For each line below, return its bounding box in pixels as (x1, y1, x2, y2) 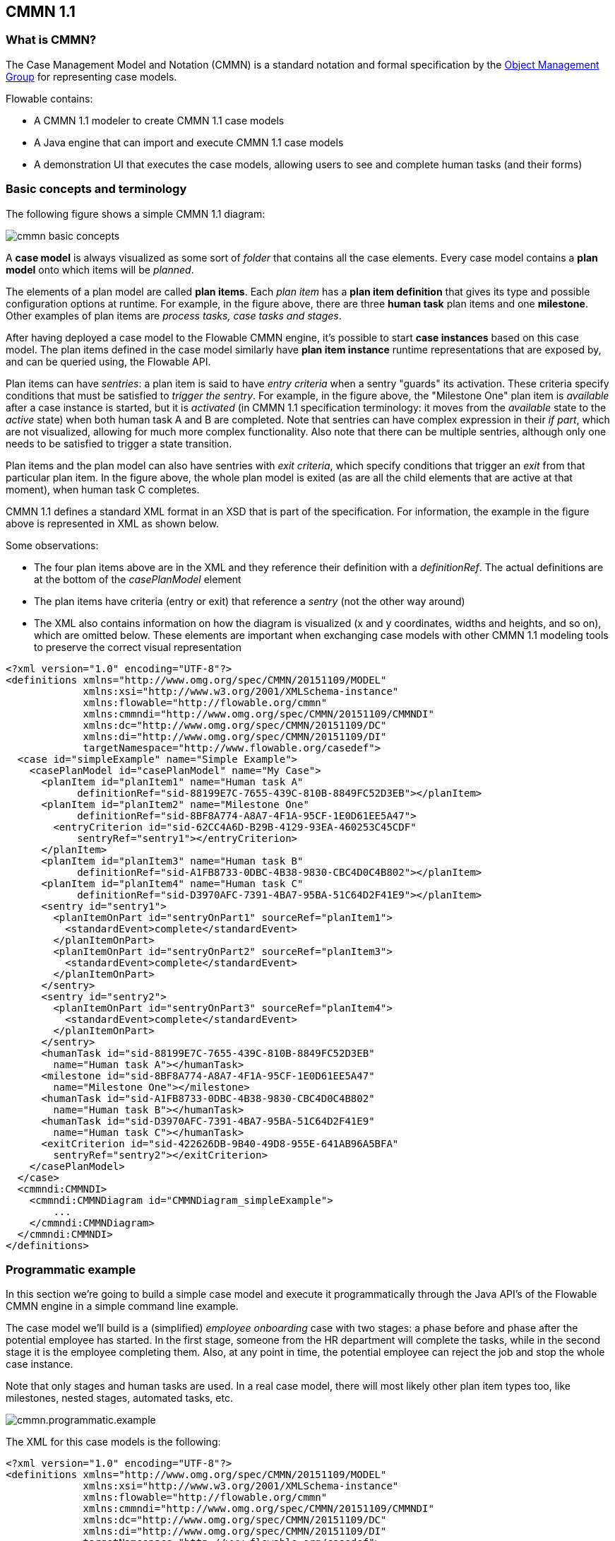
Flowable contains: (6, 92, 93, 105)
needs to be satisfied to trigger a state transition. (6, 437, 232, 450)
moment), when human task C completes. (6, 483, 200, 496)
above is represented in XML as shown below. (6, 517, 219, 529)
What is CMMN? (6, 33, 97, 47)
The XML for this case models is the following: (6, 1436, 221, 1448)
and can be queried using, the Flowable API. (6, 355, 211, 368)
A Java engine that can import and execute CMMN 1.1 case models (34, 136, 344, 148)
